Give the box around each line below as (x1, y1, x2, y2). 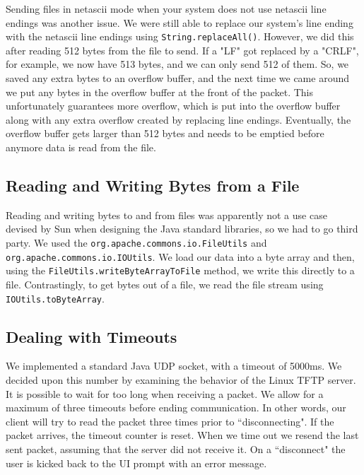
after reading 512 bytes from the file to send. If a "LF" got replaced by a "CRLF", (6, 42, 359, 57)
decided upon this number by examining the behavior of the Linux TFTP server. (6, 373, 356, 387)
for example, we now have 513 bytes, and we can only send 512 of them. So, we (6, 57, 349, 71)
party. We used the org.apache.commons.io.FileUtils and (6, 235, 267, 250)
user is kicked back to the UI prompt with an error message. (6, 455, 267, 470)
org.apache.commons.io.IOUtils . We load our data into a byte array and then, (6, 249, 355, 264)
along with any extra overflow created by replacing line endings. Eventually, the (6, 112, 351, 127)
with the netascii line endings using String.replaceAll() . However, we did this (6, 29, 354, 44)
